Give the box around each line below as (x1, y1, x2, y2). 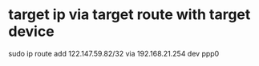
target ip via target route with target (8, 6, 251, 24)
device (8, 22, 55, 41)
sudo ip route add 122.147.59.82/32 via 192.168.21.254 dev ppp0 (8, 49, 220, 58)
